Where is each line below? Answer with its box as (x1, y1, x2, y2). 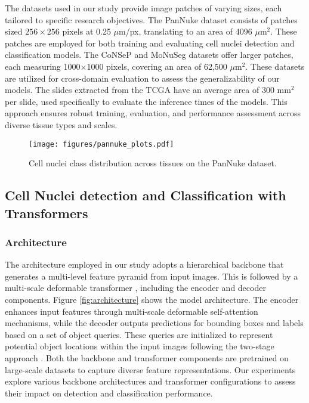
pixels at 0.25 (62, 25, 111, 38)
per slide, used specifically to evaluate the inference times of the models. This (5, 95, 288, 107)
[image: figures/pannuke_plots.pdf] (29, 139, 174, 148)
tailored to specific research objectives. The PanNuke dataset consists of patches (5, 13, 298, 26)
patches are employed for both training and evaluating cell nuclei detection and (5, 36, 295, 49)
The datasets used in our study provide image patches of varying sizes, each (5, 2, 282, 14)
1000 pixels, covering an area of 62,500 (86, 60, 227, 72)
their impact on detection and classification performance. (5, 386, 213, 399)
